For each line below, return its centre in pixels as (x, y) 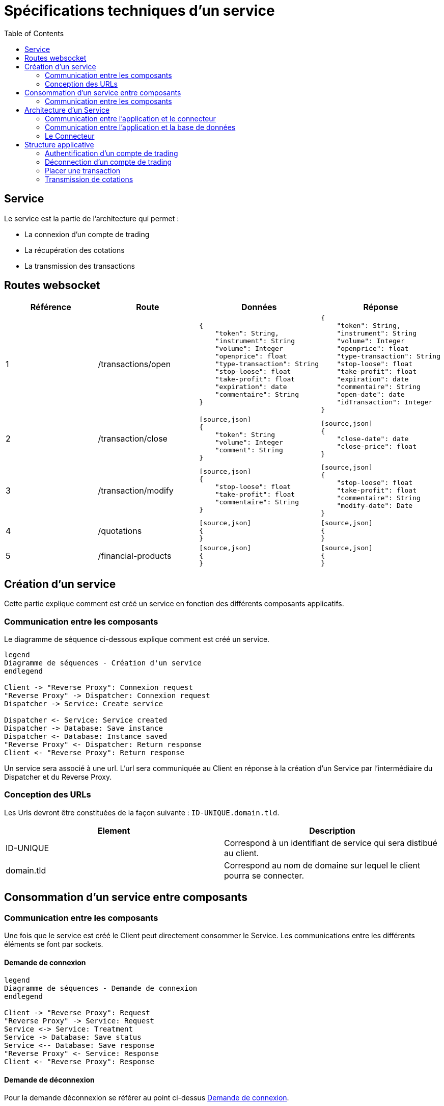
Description (332, 830)
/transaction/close (133, 439)
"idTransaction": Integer (385, 402)
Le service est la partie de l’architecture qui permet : (92, 218)
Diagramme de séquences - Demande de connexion (101, 988)
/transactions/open (134, 364)
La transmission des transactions (80, 266)
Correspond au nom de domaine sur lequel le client (322, 865)
